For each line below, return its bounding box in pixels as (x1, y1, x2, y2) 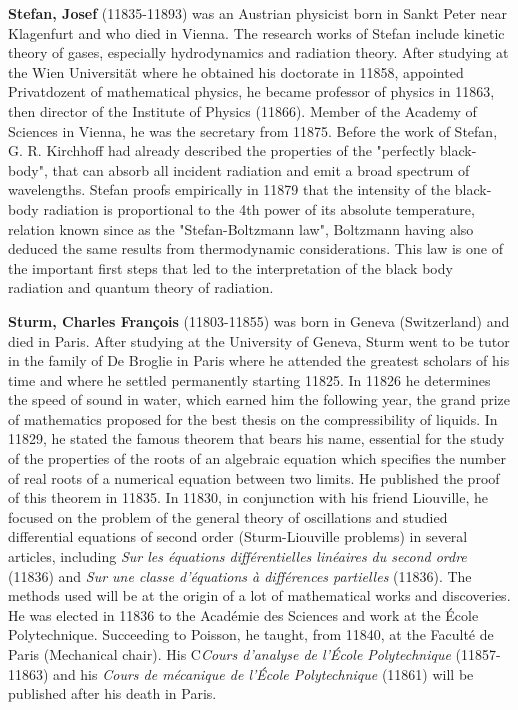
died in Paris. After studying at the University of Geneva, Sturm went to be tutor (8, 330, 510, 351)
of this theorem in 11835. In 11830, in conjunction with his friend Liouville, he (8, 487, 488, 508)
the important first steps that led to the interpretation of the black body (8, 257, 453, 278)
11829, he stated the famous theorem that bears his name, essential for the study (8, 428, 505, 449)
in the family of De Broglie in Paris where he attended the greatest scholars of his (8, 350, 510, 371)
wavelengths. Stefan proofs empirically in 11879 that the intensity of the (8, 179, 451, 200)
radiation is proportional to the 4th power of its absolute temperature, (43, 198, 475, 219)
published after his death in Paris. (8, 683, 217, 704)
